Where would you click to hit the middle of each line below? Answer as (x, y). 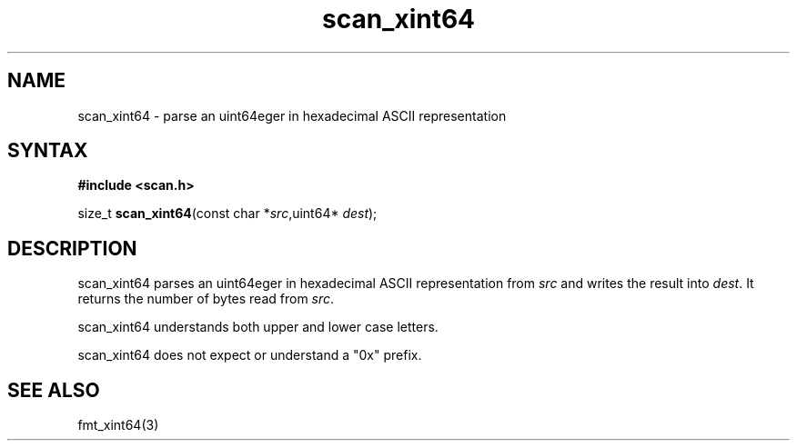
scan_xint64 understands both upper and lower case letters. (258, 327)
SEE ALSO (54, 390)
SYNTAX (48, 151)
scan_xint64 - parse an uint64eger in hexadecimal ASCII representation (292, 115)
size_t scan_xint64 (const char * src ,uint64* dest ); (227, 214)
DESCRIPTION (72, 248)
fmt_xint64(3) (118, 425)
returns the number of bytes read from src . (206, 299)
